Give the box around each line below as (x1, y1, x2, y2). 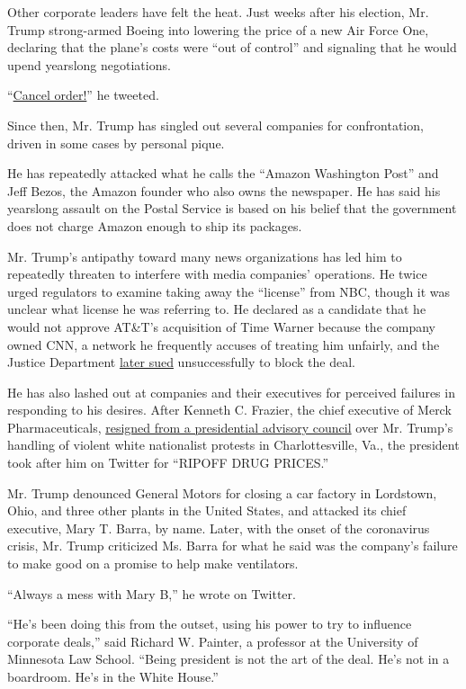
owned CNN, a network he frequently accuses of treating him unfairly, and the (7, 335, 440, 353)
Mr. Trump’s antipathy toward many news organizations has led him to (7, 246, 402, 265)
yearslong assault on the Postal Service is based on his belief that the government (7, 199, 457, 218)
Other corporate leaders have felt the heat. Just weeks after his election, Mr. (7, 3, 429, 21)
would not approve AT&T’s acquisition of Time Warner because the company (7, 317, 435, 336)
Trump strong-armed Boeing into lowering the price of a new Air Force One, (7, 20, 429, 39)
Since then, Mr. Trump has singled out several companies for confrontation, (7, 115, 424, 134)
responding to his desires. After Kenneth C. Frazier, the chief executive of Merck (7, 400, 452, 419)
